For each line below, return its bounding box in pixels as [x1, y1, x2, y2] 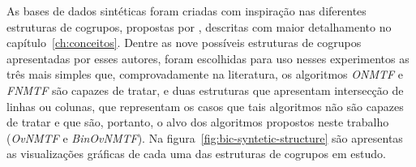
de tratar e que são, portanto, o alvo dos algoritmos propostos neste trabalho [6, 113, 389, 131]
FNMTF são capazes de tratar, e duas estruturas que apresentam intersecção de [6, 81, 404, 98]
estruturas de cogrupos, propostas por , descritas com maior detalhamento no [6, 18, 392, 35]
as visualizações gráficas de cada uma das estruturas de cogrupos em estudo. [6, 145, 386, 162]
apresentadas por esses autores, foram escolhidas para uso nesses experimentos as [6, 49, 410, 66]
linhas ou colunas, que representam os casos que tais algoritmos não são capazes [6, 97, 404, 114]
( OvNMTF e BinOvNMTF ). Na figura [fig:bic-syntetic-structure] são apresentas [6, 129, 403, 146]
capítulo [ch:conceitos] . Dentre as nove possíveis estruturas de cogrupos [6, 34, 362, 51]
